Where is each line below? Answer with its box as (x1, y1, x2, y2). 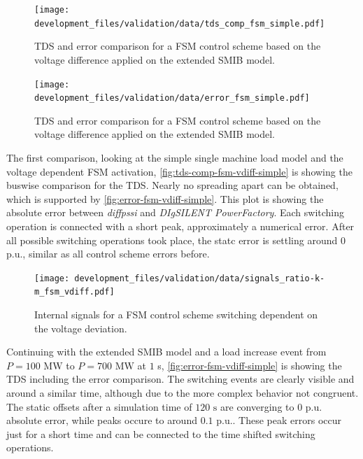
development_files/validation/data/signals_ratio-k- (74, 273, 325, 283)
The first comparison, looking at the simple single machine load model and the (6, 150, 343, 164)
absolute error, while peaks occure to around (6, 413, 197, 428)
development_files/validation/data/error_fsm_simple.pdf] (34, 93, 310, 104)
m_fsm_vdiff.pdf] (34, 287, 115, 297)
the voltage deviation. (34, 320, 127, 335)
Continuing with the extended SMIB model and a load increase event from (6, 344, 327, 359)
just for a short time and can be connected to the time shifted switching (6, 426, 315, 441)
